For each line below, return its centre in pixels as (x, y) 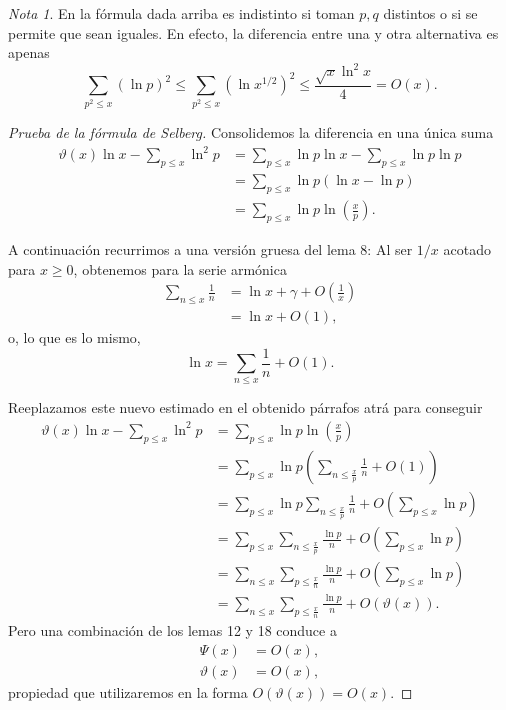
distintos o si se (430, 13)
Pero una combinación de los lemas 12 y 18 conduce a (172, 629)
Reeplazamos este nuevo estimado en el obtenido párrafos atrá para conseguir (245, 407)
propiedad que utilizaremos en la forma (128, 691)
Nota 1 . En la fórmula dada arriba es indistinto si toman (181, 13)
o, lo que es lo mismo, (74, 336)
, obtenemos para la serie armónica (180, 268)
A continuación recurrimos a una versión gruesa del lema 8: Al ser (210, 248)
